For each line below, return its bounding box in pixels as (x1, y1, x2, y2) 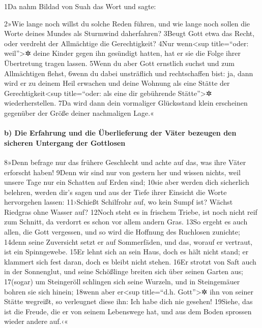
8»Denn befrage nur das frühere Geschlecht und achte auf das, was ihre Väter (4, 156, 246, 167)
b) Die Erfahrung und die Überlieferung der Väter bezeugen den (4, 127, 237, 138)
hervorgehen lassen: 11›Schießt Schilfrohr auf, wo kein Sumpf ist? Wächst (4, 196, 233, 207)
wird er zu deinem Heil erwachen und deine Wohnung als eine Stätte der (4, 78, 230, 88)
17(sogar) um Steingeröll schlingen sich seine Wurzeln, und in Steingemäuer (4, 276, 240, 287)
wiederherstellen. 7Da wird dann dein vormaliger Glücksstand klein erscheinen (4, 97, 248, 108)
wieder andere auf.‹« (4, 316, 68, 326)
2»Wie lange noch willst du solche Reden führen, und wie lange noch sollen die (4, 18, 250, 28)
